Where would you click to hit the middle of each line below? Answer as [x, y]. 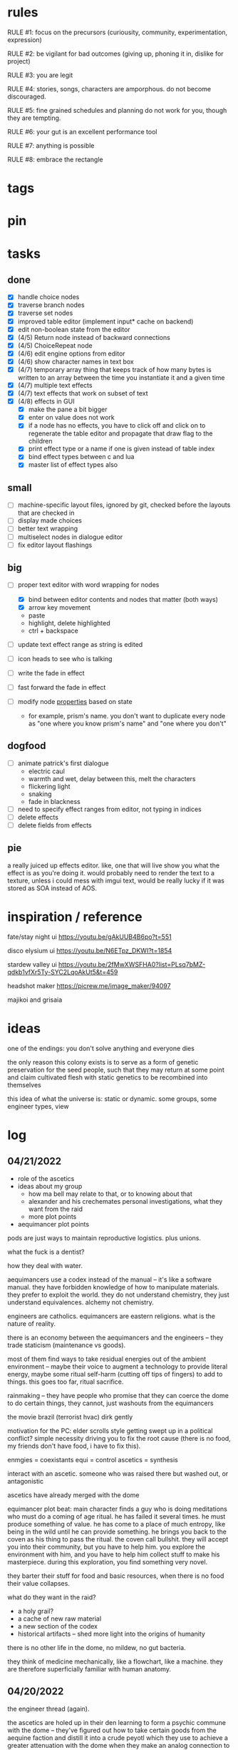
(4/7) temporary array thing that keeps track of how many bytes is [114, 369]
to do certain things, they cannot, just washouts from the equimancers [110, 1403]
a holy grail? [36, 1611]
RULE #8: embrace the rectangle [55, 159]
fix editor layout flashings [55, 545]
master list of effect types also [73, 465]
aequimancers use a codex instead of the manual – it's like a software [110, 1279]
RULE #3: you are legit [40, 75]
